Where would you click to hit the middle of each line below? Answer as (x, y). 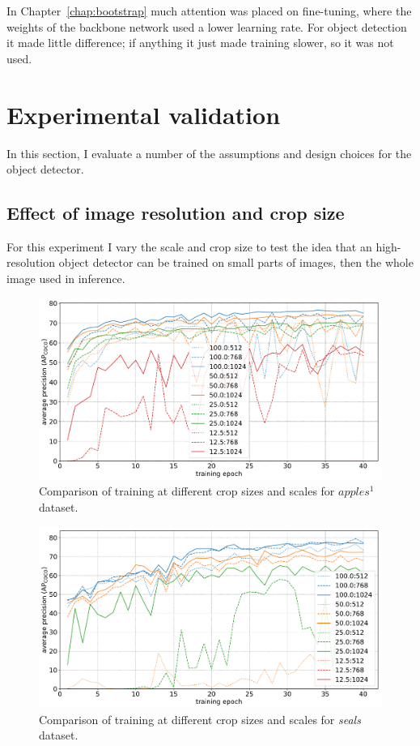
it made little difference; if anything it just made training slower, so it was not (200, 43)
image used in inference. (66, 279)
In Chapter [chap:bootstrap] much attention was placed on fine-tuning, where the (209, 11)
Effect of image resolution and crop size (176, 213)
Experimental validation (144, 114)
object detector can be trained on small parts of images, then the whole (236, 262)
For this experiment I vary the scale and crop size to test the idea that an (189, 246)
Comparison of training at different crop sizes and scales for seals (200, 719)
